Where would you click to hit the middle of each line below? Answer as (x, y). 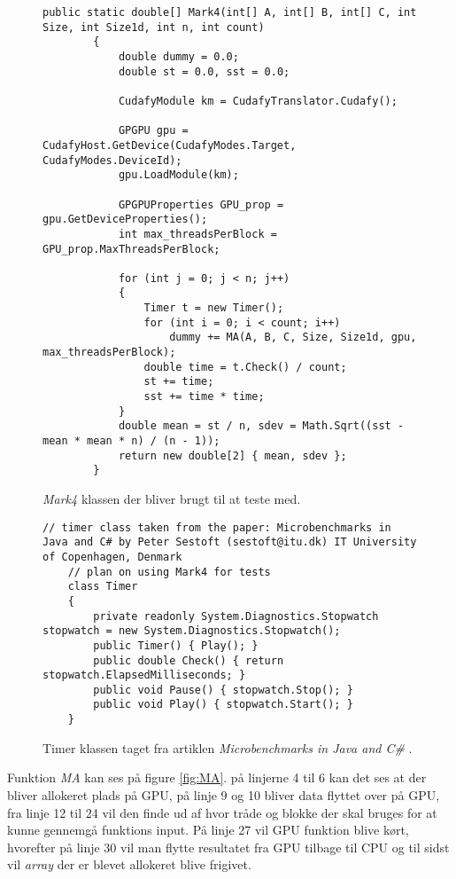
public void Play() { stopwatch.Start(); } (223, 705)
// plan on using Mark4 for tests (169, 572)
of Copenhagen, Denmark (112, 557)
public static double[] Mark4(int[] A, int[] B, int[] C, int (230, 12)
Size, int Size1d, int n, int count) (154, 27)
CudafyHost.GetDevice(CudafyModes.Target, (170, 145)
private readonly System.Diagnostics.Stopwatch (236, 616)
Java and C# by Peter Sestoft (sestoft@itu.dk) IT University (230, 542)
